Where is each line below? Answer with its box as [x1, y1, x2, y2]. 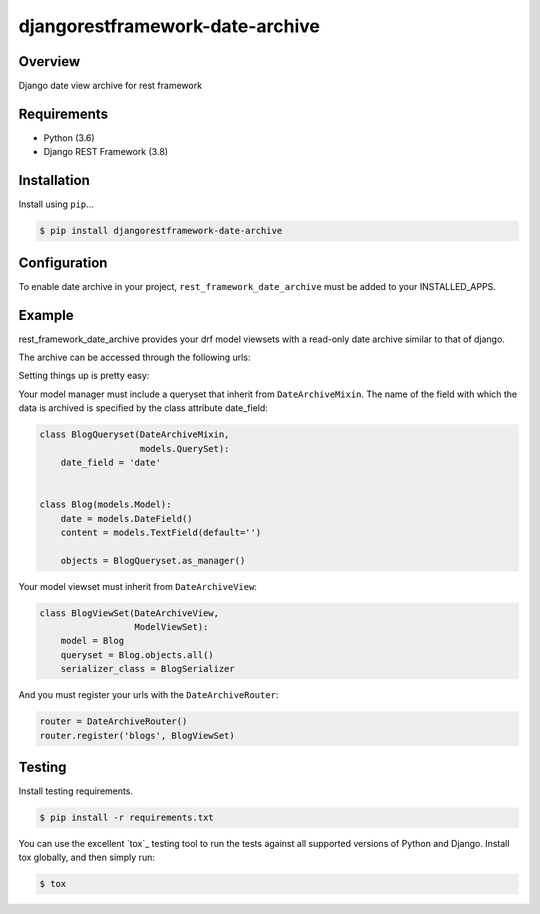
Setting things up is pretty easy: [18, 370, 150, 382]
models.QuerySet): [139, 443, 230, 454]
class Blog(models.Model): [39, 499, 172, 510]
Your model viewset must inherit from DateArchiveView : [18, 580, 257, 592]
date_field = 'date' [60, 456, 162, 468]
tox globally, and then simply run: [18, 851, 155, 864]
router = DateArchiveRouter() [39, 716, 188, 727]
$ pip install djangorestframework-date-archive [39, 225, 283, 237]
